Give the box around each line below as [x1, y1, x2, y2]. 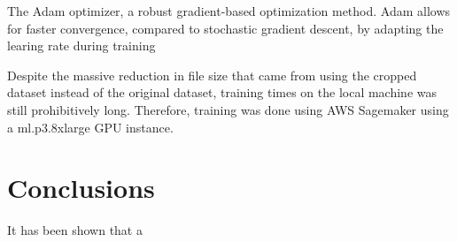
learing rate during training [7, 36, 156, 55]
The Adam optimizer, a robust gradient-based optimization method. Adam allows [7, 2, 451, 19]
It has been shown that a [7, 221, 143, 239]
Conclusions [7, 170, 155, 206]
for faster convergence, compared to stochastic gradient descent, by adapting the [7, 19, 444, 37]
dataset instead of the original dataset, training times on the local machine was [7, 83, 438, 102]
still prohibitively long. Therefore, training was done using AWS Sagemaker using [7, 100, 449, 118]
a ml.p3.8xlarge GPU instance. [7, 117, 174, 136]
